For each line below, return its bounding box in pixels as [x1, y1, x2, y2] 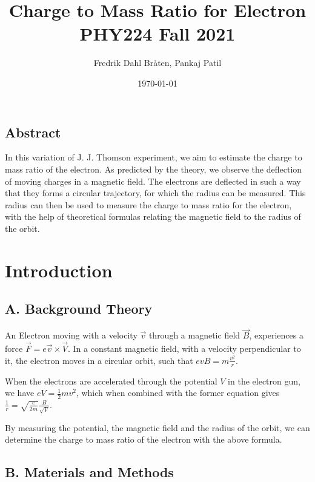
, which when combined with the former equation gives [76, 386, 280, 399]
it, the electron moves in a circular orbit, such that [5, 354, 193, 366]
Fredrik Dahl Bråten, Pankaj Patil [93, 56, 222, 69]
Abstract [5, 122, 61, 141]
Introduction [5, 257, 113, 282]
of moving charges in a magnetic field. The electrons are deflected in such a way [5, 174, 301, 187]
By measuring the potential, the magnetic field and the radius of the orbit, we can [5, 421, 310, 434]
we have [5, 386, 35, 399]
